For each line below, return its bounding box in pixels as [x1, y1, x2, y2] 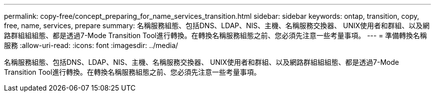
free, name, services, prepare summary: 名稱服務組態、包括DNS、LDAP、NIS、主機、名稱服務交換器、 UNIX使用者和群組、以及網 [4, 21, 430, 30]
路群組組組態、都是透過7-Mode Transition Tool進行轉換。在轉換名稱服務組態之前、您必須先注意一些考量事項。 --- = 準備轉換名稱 [4, 31, 427, 40]
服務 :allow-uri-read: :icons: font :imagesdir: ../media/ [4, 41, 178, 49]
